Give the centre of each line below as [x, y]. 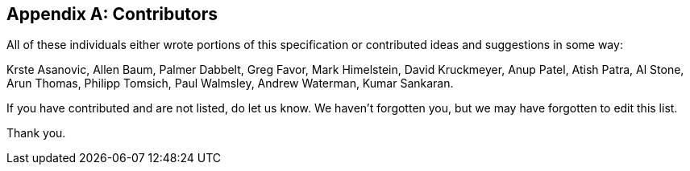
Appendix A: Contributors [112, 14]
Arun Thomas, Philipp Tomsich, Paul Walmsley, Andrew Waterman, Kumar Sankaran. [230, 83]
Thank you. [36, 133]
